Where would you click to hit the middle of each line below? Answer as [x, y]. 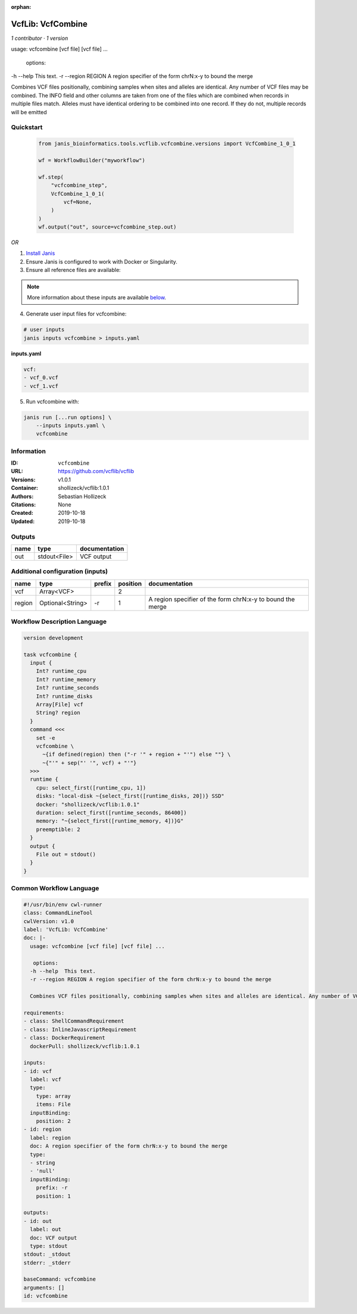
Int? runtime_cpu [61, 671]
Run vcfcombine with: [53, 401]
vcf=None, [78, 202]
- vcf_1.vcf [41, 386]
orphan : [21, 7]
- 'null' [43, 1171]
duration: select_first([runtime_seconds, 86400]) [111, 813]
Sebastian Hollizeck [82, 496]
